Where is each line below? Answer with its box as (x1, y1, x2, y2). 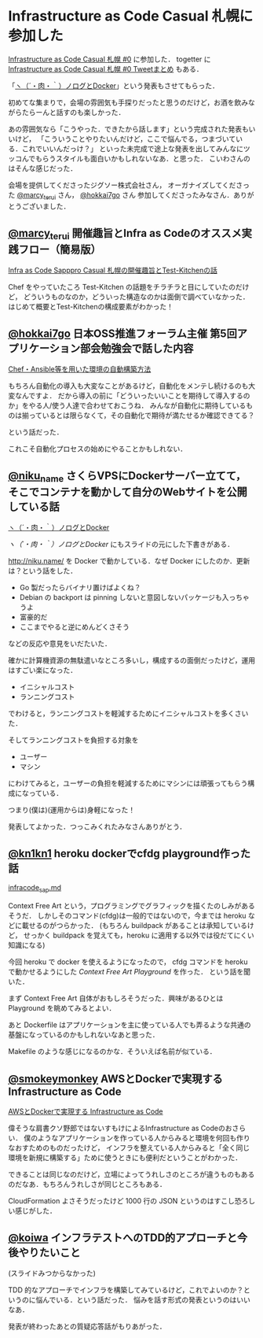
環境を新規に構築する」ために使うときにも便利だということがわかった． (8, 1152, 242, 1162)
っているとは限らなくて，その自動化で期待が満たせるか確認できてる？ (28, 410, 255, 420)
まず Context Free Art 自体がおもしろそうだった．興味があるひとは (8, 993, 224, 1004)
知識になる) (8, 941, 46, 950)
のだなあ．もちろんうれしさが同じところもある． (8, 1179, 166, 1188)
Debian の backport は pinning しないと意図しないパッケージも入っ (19, 592, 236, 602)
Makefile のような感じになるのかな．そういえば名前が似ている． (8, 1047, 217, 1056)
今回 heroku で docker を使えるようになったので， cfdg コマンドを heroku (8, 957, 248, 967)
